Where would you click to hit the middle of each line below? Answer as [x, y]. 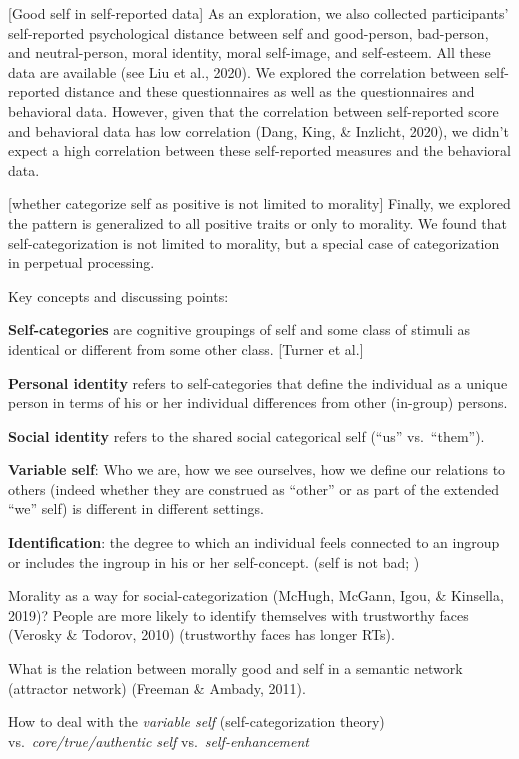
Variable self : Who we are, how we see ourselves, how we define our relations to [257, 469]
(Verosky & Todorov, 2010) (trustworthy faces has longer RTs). [201, 634]
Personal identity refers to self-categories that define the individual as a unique [258, 382]
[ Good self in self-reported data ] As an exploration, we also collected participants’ [258, 13]
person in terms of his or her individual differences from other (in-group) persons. [258, 402]
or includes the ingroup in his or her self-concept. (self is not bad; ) [214, 561]
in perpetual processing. [81, 262]
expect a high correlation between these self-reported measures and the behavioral [259, 150]
